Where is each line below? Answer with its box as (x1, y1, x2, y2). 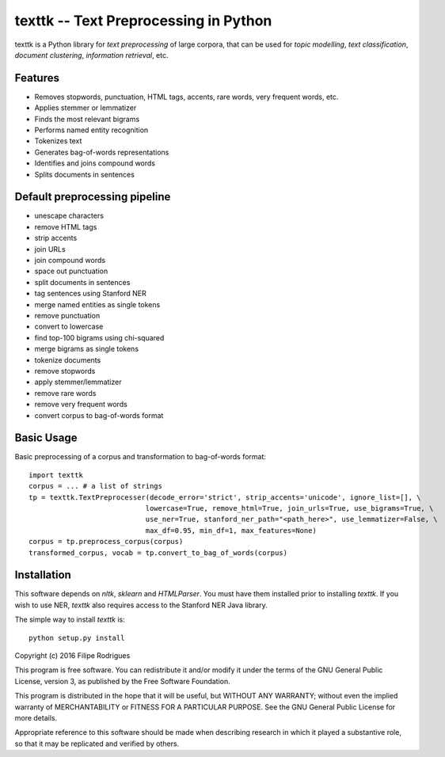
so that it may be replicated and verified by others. (14, 739, 180, 748)
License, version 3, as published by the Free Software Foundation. (14, 676, 231, 686)
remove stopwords (34, 366, 96, 375)
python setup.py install (29, 633, 125, 642)
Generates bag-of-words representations (34, 147, 169, 157)
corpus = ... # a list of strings (29, 481, 162, 491)
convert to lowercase (34, 321, 104, 332)
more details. (14, 713, 58, 722)
